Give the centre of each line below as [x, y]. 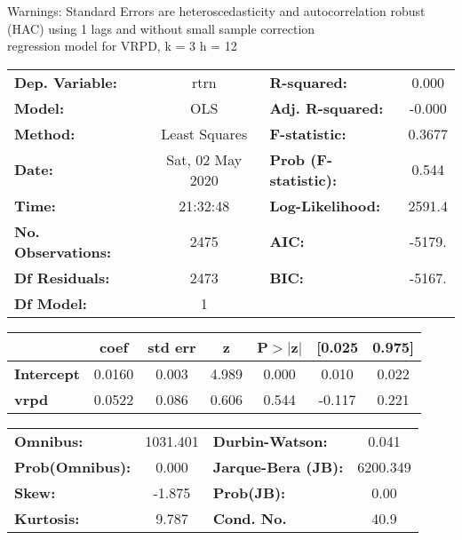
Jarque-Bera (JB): [278, 466]
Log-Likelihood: [325, 205]
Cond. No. [250, 518]
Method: [45, 133]
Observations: [63, 251]
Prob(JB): [249, 492]
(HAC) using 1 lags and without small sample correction [161, 28]
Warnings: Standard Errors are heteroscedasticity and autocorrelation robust [216, 11]
